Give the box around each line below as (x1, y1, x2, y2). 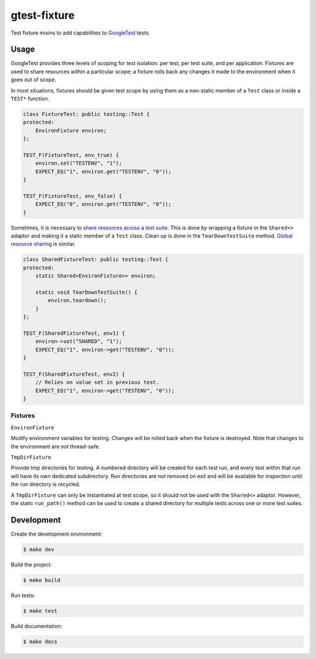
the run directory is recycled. (11, 480, 81, 488)
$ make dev (23, 546, 54, 552)
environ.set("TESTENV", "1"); (35, 160, 122, 167)
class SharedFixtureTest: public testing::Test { (23, 256, 169, 263)
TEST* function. (11, 95, 50, 102)
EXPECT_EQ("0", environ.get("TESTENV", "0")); (35, 201, 172, 208)
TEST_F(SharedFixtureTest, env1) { (23, 329, 125, 337)
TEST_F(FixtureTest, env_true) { (23, 152, 119, 158)
